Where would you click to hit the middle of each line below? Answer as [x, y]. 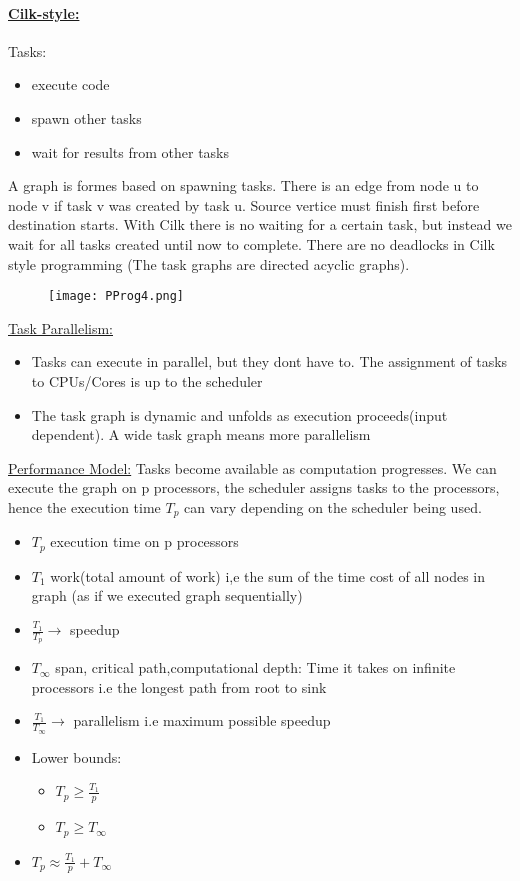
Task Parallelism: [60, 327]
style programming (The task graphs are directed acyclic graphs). [209, 263]
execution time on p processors [144, 541]
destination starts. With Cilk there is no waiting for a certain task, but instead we [260, 224]
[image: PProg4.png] [116, 296]
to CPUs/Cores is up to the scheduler [147, 380]
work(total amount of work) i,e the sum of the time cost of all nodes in [268, 575]
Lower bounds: [76, 756]
